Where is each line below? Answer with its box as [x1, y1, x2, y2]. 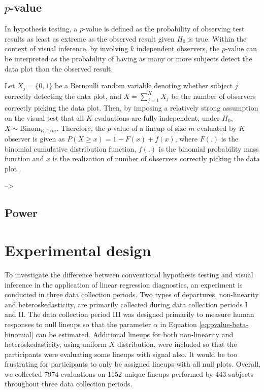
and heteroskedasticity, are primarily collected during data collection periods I [5, 299, 248, 309]
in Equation [160, 318, 197, 329]
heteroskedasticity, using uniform [5, 339, 107, 349]
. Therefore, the [56, 122, 105, 133]
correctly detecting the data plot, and [5, 90, 121, 101]
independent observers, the [136, 43, 220, 54]
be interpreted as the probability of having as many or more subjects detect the [5, 53, 252, 63]
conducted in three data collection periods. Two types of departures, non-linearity [5, 289, 259, 300]
